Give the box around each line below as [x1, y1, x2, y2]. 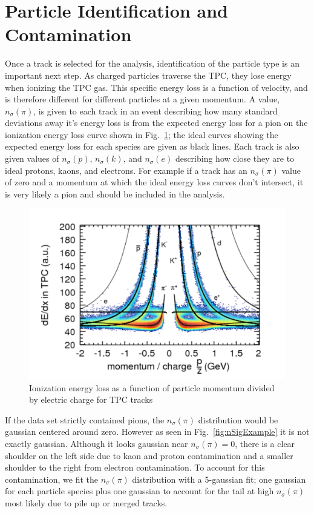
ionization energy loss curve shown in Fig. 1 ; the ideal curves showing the [5, 128, 278, 141]
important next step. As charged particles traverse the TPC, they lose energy [5, 68, 292, 81]
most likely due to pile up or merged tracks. [5, 496, 168, 509]
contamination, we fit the [5, 472, 98, 485]
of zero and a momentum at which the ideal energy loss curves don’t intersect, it [5, 176, 304, 188]
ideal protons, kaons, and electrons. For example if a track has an [5, 164, 247, 176]
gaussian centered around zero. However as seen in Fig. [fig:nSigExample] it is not [5, 425, 310, 438]
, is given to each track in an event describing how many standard [33, 104, 278, 117]
